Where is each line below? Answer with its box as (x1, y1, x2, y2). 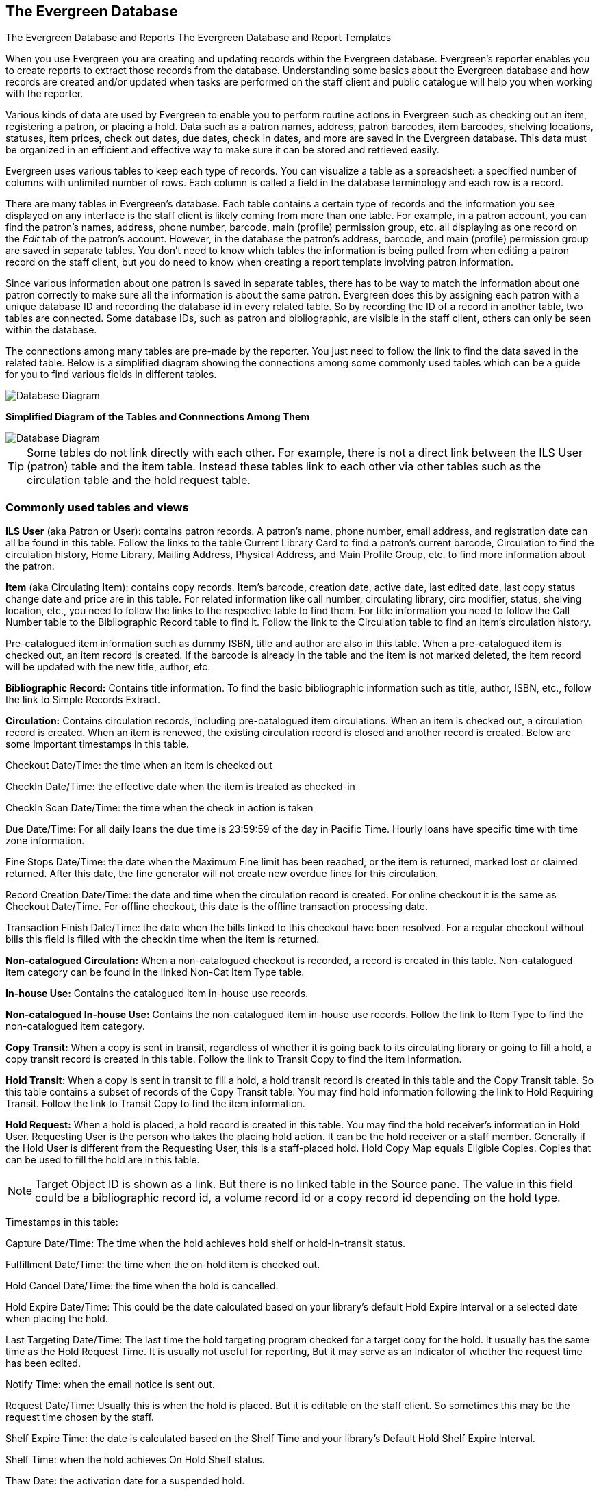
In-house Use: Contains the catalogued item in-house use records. (5, 987, 309, 1000)
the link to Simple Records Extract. (5, 694, 161, 706)
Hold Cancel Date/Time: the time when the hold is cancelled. (5, 1280, 279, 1292)
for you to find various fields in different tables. (5, 368, 217, 381)
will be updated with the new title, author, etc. (5, 661, 211, 673)
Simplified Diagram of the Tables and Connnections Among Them (5, 411, 310, 423)
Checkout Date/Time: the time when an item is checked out (5, 759, 272, 772)
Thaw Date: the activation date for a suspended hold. (5, 1475, 245, 1487)
